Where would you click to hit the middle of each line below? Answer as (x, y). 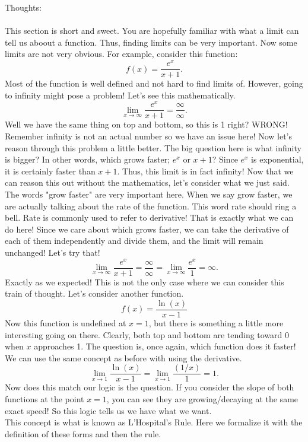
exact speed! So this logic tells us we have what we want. (108, 410)
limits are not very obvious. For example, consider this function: (121, 54)
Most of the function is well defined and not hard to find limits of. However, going (154, 83)
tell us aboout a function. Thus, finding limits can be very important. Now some (151, 42)
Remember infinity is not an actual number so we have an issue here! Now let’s (149, 136)
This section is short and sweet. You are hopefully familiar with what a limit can (152, 31)
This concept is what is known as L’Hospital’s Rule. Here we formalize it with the (154, 422)
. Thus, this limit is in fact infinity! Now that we (205, 171)
